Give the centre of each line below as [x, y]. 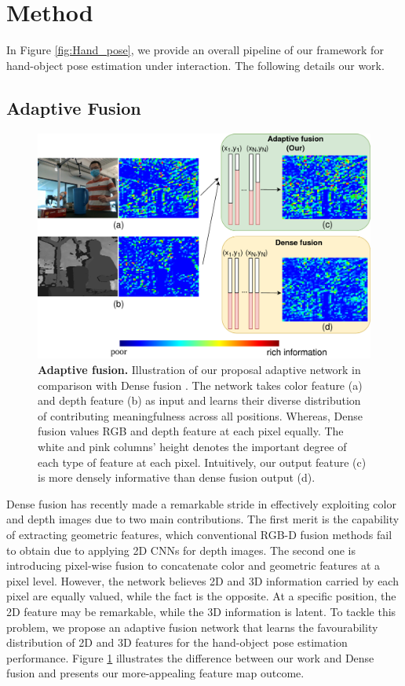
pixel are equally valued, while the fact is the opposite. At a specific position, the [201, 596]
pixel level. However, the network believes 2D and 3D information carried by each [202, 580]
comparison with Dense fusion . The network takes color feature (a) [200, 385]
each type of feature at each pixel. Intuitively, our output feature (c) [202, 462]
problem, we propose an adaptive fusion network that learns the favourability [192, 627]
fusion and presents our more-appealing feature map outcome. [155, 673]
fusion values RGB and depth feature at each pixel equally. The [191, 431]
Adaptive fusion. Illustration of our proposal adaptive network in [199, 370]
